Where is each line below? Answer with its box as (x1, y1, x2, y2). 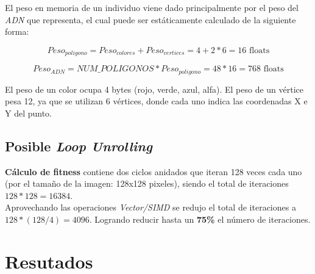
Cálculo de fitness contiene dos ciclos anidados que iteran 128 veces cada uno (5, 165, 302, 178)
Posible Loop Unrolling (5, 136, 152, 155)
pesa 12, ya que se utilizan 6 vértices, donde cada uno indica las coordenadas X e (5, 95, 308, 107)
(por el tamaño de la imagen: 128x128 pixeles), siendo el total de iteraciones (5, 177, 289, 190)
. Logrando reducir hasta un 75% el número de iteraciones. (89, 213, 311, 226)
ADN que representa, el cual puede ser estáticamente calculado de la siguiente (5, 13, 296, 26)
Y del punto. (5, 106, 52, 119)
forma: (5, 25, 29, 38)
